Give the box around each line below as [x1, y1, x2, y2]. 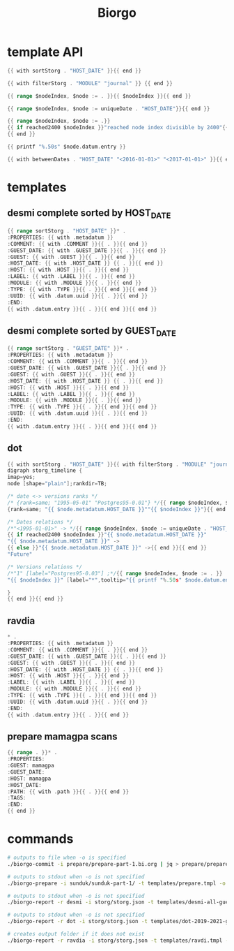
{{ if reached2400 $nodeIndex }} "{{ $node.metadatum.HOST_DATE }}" [7, 531, 208, 538]
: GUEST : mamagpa [7, 762, 54, 769]
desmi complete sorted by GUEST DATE [7, 325, 176, 338]
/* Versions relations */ [7, 563, 82, 570]
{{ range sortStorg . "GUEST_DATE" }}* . [7, 345, 130, 352]
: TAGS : [7, 795, 26, 802]
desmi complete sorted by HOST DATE [7, 207, 171, 221]
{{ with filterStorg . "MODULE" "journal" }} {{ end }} [7, 80, 173, 87]
